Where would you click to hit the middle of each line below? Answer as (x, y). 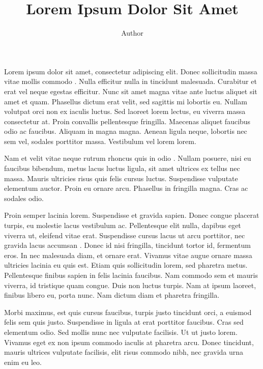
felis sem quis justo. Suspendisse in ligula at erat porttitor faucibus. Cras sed (124, 322)
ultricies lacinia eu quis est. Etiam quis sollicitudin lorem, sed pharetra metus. (126, 265)
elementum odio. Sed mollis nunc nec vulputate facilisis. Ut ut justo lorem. (121, 332)
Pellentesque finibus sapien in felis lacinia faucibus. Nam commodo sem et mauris (131, 275)
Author (132, 33)
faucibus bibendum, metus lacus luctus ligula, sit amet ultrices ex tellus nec (122, 168)
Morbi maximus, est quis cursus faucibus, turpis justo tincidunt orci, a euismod (128, 312)
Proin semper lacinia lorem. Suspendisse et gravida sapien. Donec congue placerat (132, 215)
